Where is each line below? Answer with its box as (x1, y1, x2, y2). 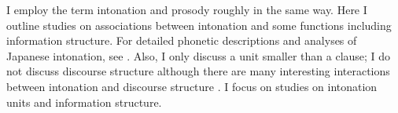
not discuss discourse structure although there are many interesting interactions (6, 63, 390, 79)
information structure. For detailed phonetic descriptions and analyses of (6, 32, 357, 49)
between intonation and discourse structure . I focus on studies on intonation (6, 78, 378, 94)
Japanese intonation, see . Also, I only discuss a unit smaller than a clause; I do (6, 47, 391, 64)
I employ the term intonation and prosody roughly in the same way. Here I (6, 2, 367, 17)
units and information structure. (6, 93, 162, 110)
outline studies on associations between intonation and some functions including (6, 16, 392, 33)
